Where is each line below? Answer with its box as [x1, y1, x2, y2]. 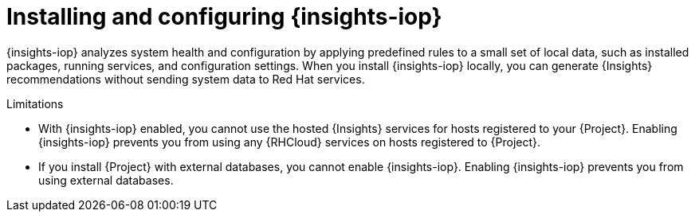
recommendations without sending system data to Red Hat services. [6, 72, 365, 86]
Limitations [6, 96, 64, 111]
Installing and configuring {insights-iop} [6, 3, 442, 30]
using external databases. [38, 173, 174, 187]
